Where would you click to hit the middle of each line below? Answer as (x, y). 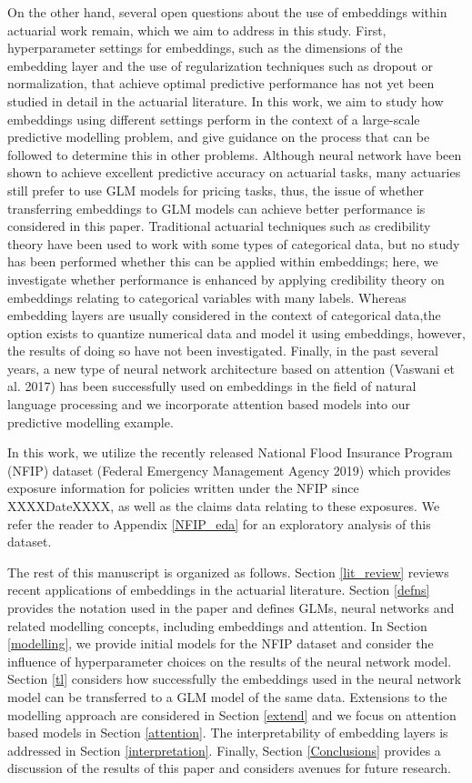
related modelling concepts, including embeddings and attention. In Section (217, 625)
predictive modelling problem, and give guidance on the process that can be (219, 137)
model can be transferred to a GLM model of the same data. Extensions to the (227, 696)
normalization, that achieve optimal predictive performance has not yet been (221, 83)
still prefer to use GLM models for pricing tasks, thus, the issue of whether (216, 190)
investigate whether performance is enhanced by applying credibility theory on (226, 279)
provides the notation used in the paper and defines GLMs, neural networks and (231, 607)
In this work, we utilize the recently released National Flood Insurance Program (230, 452)
